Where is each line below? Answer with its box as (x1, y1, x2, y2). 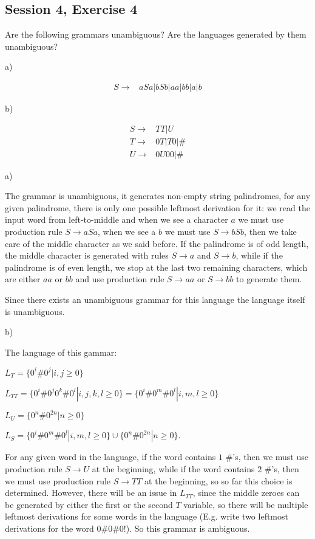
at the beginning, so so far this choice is (144, 474, 293, 487)
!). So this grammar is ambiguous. (123, 521, 250, 534)
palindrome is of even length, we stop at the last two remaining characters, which (5, 260, 308, 273)
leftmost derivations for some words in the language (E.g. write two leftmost (5, 510, 288, 523)
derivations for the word (5, 521, 94, 534)
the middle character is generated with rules (5, 249, 169, 262)
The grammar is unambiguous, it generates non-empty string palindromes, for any (5, 189, 311, 202)
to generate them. (236, 273, 302, 285)
